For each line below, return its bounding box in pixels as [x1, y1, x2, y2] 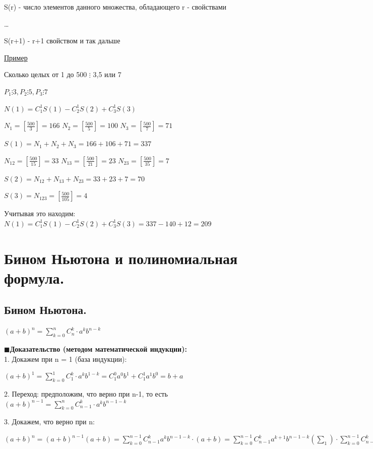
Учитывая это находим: [4, 208, 76, 219]
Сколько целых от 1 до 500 [4, 69, 87, 80]
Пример [4, 52, 28, 62]
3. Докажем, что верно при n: [4, 416, 95, 427]
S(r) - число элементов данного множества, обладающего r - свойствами [4, 2, 227, 12]
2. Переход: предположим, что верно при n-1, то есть [4, 389, 168, 399]
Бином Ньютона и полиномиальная [4, 247, 238, 268]
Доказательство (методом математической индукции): [10, 344, 187, 354]
